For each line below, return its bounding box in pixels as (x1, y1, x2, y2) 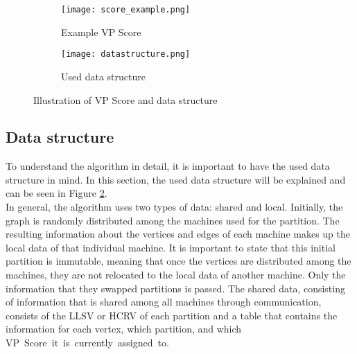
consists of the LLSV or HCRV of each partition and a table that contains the (6, 308, 338, 322)
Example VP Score (61, 24, 141, 39)
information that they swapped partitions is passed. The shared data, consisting (6, 281, 345, 295)
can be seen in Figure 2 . (6, 186, 107, 200)
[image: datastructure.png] (61, 49, 191, 60)
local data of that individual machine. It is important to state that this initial (6, 240, 336, 254)
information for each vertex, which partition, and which (6, 321, 242, 336)
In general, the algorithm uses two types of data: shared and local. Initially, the (6, 200, 343, 214)
